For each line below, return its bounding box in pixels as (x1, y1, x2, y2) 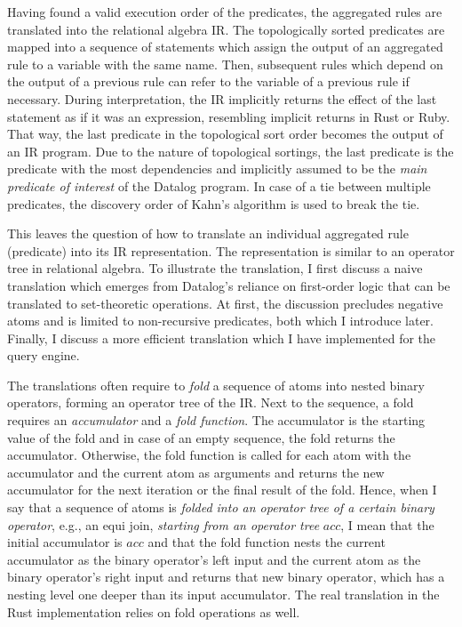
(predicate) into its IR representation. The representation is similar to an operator (7, 241, 455, 260)
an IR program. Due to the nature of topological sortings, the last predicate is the (7, 141, 454, 160)
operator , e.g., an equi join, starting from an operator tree (7, 515, 320, 534)
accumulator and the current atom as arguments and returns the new (7, 462, 385, 481)
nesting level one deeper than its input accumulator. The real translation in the (7, 585, 440, 603)
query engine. (7, 346, 80, 365)
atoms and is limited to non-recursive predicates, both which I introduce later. (7, 311, 434, 330)
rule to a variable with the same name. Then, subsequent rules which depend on (7, 54, 443, 73)
